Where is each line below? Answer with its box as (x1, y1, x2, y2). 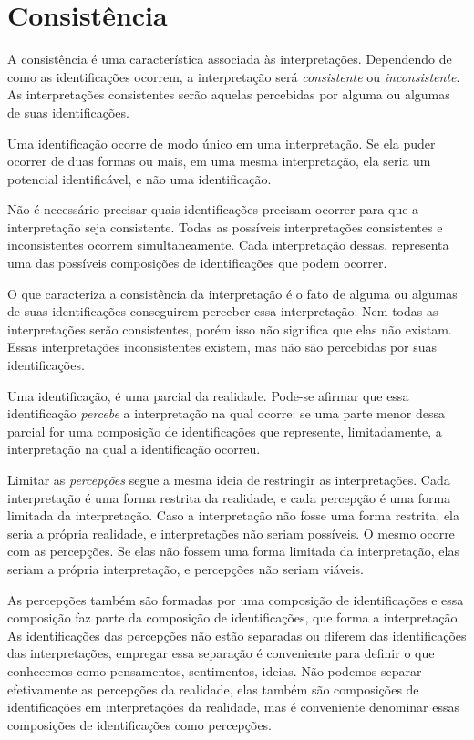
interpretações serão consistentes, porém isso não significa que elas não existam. (7, 319, 452, 338)
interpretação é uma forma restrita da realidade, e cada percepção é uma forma (7, 488, 451, 507)
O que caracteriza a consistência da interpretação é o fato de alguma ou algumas (7, 283, 458, 303)
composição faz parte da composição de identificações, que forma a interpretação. (7, 608, 461, 627)
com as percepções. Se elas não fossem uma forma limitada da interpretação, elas (7, 541, 459, 560)
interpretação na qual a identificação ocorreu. (7, 439, 261, 458)
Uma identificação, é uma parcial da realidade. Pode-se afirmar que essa (7, 385, 409, 405)
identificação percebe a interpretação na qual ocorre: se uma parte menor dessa (7, 404, 445, 423)
